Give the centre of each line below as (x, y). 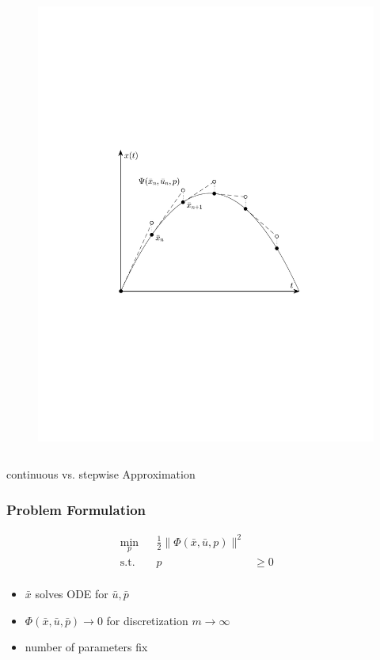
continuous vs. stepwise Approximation (101, 474)
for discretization (147, 620)
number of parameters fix (86, 647)
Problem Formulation (76, 509)
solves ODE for (72, 594)
